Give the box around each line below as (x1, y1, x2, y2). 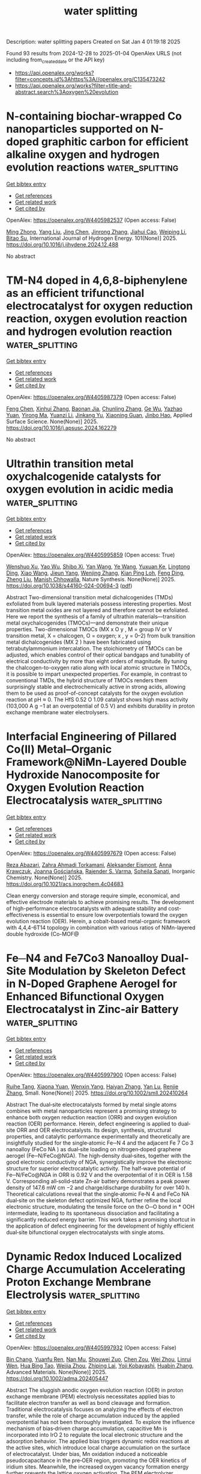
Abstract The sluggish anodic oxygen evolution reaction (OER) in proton (6, 1386, 184, 1393)
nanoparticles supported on (6, 122, 149, 136)
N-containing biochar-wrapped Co (6, 109, 182, 123)
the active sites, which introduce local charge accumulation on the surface (6, 1444, 191, 1451)
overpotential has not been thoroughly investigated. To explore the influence (6, 1418, 195, 1425)
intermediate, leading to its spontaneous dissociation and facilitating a (6, 1209, 179, 1217)
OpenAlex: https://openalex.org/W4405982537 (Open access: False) (6, 216, 177, 224)
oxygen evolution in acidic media (6, 483, 174, 497)
